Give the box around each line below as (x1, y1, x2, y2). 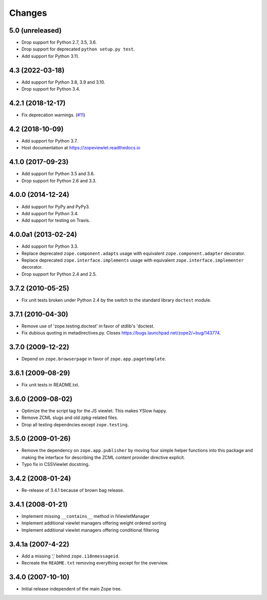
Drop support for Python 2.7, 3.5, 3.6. (21, 40, 97, 46)
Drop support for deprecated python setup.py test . (21, 46, 135, 52)
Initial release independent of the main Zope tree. (21, 586, 122, 592)
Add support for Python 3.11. (21, 53, 79, 59)
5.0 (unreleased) (9, 26, 62, 35)
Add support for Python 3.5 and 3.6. (21, 171, 95, 177)
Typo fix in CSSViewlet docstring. (21, 462, 90, 467)
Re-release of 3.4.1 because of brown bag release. (21, 487, 125, 493)
